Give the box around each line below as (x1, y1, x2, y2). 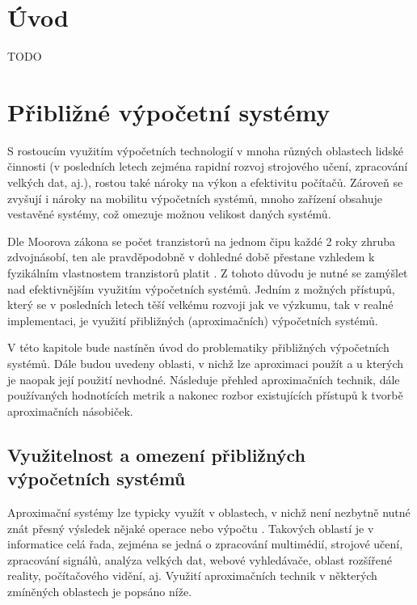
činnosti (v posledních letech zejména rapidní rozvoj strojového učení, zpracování (7, 158, 408, 175)
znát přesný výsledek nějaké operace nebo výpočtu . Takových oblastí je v (7, 519, 374, 536)
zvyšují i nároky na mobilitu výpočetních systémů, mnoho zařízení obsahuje (7, 189, 382, 206)
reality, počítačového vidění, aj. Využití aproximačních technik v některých (7, 567, 377, 584)
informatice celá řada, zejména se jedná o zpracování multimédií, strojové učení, (7, 535, 403, 552)
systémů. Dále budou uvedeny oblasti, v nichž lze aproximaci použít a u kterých (7, 354, 404, 371)
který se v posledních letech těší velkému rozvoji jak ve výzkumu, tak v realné (7, 296, 394, 313)
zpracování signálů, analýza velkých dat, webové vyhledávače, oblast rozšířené (7, 551, 392, 568)
